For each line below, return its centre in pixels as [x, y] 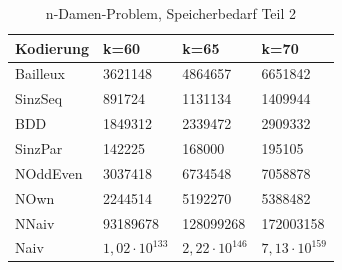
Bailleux [40, 73]
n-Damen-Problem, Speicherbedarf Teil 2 [171, 13]
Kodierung [52, 47]
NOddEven [49, 172]
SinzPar [39, 147]
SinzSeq [39, 98]
